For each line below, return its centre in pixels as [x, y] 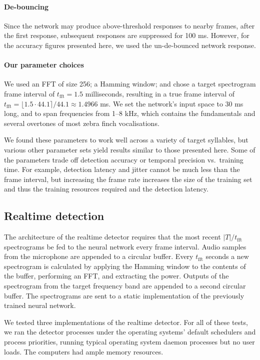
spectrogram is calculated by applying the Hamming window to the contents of [125, 266]
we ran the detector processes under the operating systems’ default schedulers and [130, 332]
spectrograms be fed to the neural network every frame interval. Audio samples [125, 246]
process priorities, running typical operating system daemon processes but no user [129, 342]
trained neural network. [40, 305]
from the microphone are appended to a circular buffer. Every [99, 256]
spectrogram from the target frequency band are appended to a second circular [125, 286]
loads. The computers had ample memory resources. [84, 351]
